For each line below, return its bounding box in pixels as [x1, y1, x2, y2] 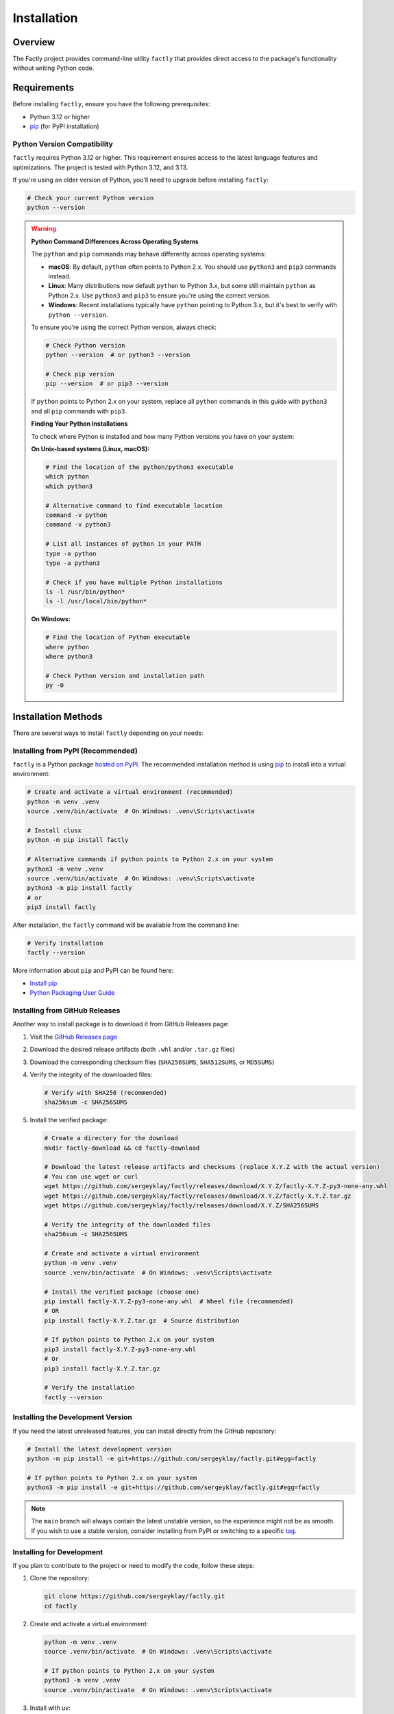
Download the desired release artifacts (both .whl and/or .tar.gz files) [29, 1046, 236, 1054]
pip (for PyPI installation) [29, 122, 99, 130]
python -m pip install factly [27, 836, 129, 844]
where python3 [45, 653, 93, 661]
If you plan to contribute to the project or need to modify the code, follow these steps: [12, 1562, 255, 1570]
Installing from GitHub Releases [12, 1006, 121, 1015]
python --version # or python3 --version [45, 351, 190, 359]
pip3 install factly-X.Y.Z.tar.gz [44, 1364, 160, 1373]
